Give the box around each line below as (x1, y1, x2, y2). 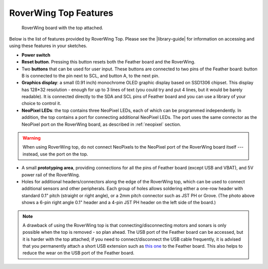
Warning (22, 135, 41, 141)
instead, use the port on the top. (22, 151, 88, 157)
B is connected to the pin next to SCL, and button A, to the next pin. (21, 72, 160, 79)
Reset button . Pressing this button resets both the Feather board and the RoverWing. (21, 59, 196, 65)
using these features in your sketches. (9, 43, 87, 49)
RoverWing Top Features (9, 7, 114, 18)
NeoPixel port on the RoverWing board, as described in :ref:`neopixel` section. (21, 121, 181, 127)
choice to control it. (21, 101, 62, 107)
